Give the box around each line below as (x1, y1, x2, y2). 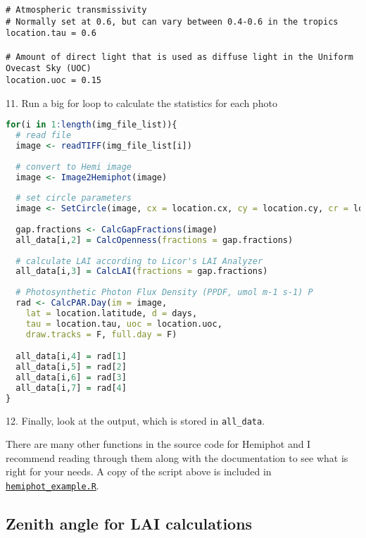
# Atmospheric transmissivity (6, 5, 147, 15)
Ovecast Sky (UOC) (6, 63, 91, 74)
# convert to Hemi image (15, 161, 132, 172)
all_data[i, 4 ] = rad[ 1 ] (15, 351, 127, 362)
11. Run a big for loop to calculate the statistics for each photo (6, 95, 277, 110)
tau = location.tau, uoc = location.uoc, (25, 318, 222, 329)
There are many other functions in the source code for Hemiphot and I (6, 437, 311, 451)
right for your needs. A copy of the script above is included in (6, 464, 272, 479)
